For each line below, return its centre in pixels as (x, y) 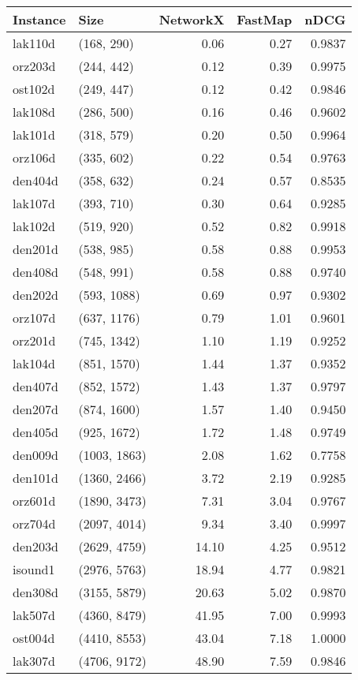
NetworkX (192, 19)
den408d (35, 272)
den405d (35, 432)
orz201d (34, 340)
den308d (35, 592)
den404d (35, 180)
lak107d (34, 203)
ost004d (34, 638)
